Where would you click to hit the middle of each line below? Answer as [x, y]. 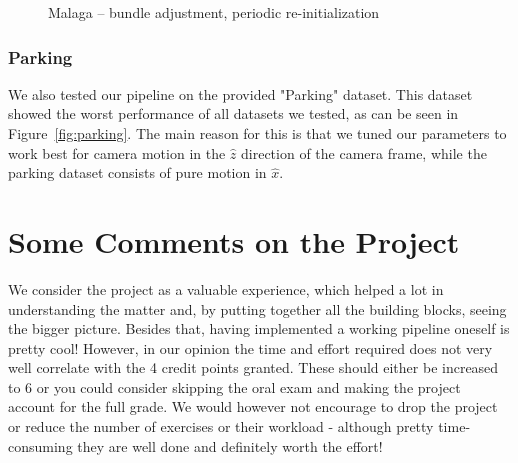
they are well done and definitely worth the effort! [230, 445]
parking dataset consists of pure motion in [137, 172]
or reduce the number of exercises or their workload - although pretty [221, 426]
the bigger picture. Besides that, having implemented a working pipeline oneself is [259, 328]
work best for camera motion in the [117, 152]
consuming [40, 445]
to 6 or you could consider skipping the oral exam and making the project [234, 386]
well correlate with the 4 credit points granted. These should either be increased [253, 367]
